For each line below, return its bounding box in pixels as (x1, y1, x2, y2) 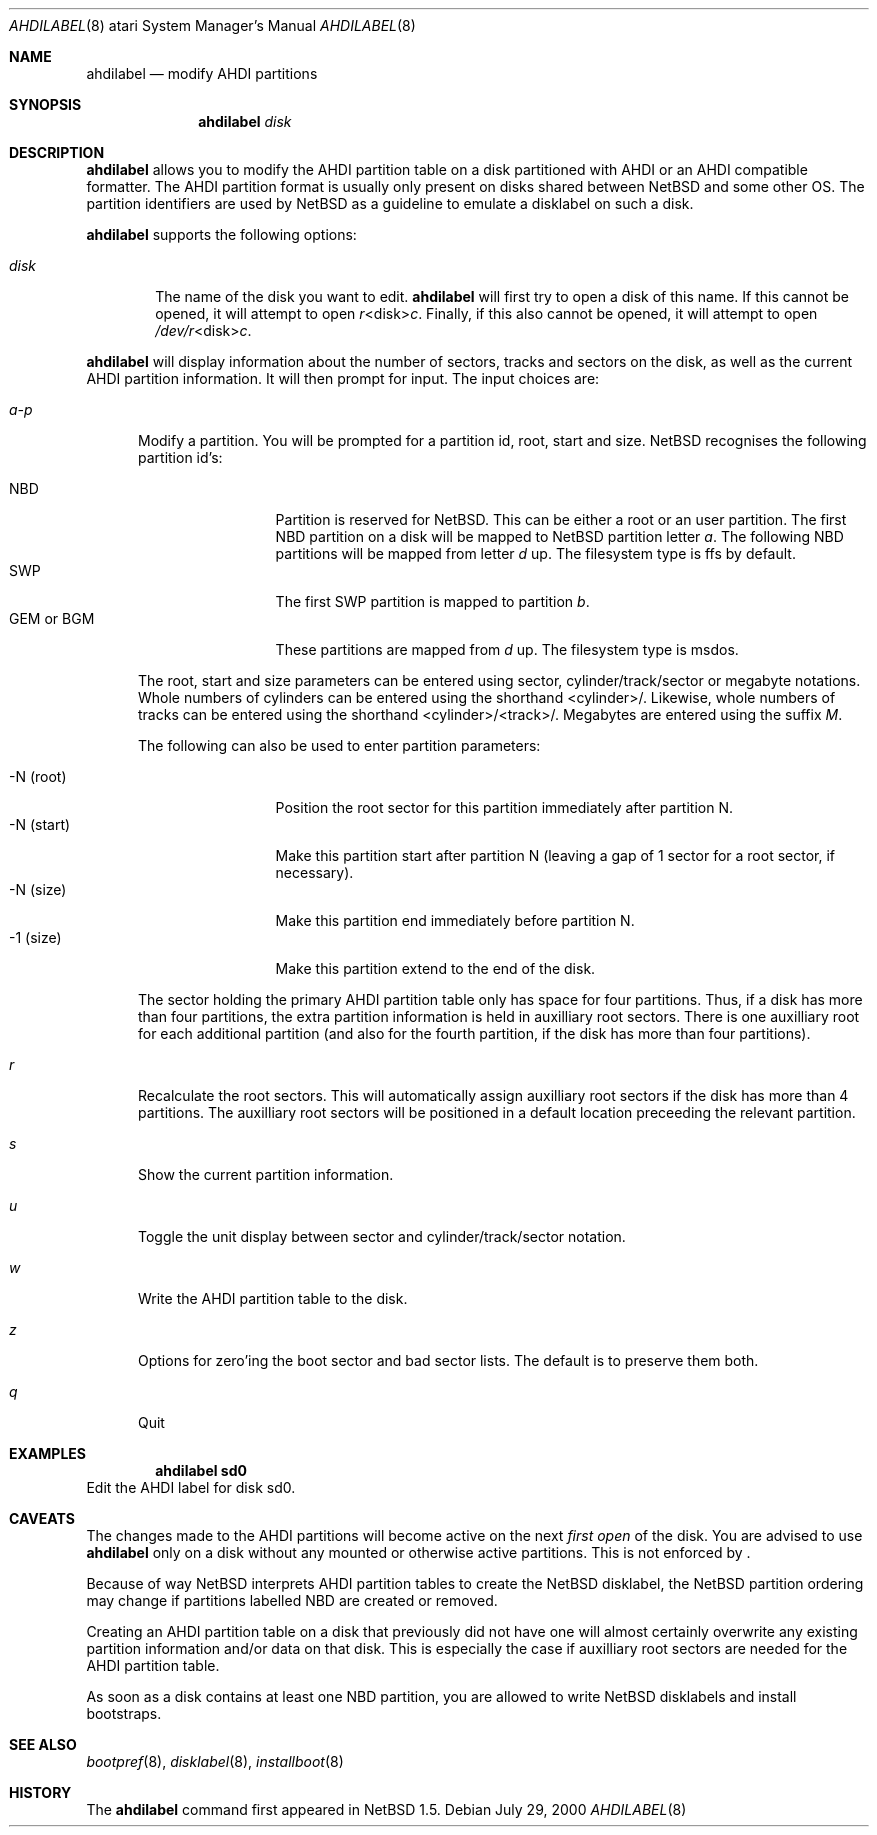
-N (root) (9, 768, 67, 785)
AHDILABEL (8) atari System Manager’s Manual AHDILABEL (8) (9, 17, 416, 34)
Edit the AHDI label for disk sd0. (86, 1479, 296, 1496)
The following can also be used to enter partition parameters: (138, 737, 541, 754)
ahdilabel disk (198, 113, 292, 130)
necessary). (275, 864, 354, 881)
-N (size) (9, 881, 67, 898)
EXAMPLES (9, 1445, 86, 1462)
